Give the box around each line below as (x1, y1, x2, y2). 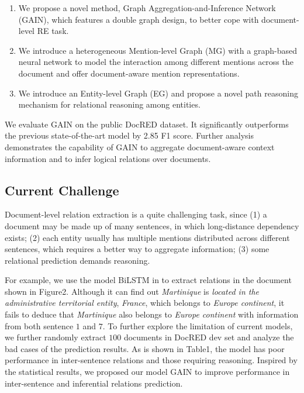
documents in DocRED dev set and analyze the (123, 331, 294, 343)
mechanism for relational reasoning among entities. (18, 98, 201, 111)
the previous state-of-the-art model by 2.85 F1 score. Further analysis (5, 129, 254, 142)
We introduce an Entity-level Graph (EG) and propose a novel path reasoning (18, 87, 298, 99)
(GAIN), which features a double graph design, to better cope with (18, 13, 259, 25)
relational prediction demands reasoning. (5, 254, 150, 266)
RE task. (37, 25, 69, 37)
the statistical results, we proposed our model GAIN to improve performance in (5, 366, 290, 378)
